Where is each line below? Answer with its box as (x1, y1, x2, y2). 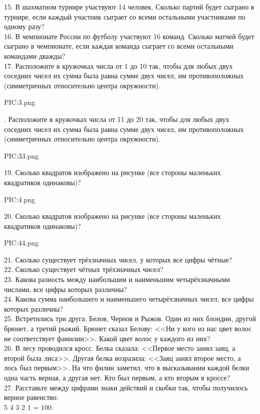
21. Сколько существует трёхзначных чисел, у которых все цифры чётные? (4, 254, 232, 264)
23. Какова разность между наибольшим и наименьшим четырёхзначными (4, 274, 230, 285)
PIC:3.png (4, 97, 36, 107)
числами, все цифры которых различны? (4, 284, 127, 294)
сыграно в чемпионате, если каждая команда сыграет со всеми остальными (4, 41, 233, 51)
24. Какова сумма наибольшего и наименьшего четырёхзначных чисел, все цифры (4, 294, 254, 304)
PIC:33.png (4, 150, 39, 161)
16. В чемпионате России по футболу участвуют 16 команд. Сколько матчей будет (4, 31, 254, 41)
